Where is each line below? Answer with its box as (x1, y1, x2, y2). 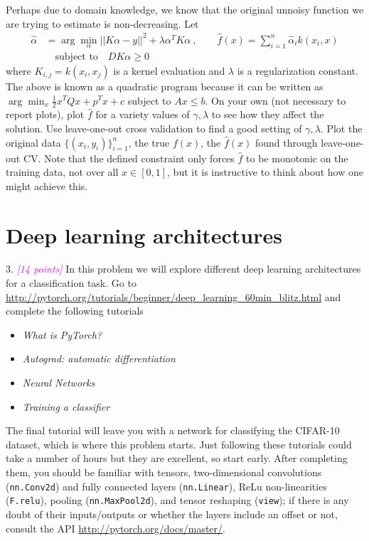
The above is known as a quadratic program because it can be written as (6, 78, 323, 93)
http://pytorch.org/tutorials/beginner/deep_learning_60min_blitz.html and (6, 289, 341, 304)
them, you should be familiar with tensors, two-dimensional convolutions (6, 465, 322, 480)
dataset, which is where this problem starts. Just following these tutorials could (6, 436, 352, 451)
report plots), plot (6, 107, 85, 122)
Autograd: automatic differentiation (22, 351, 176, 366)
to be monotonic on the (246, 150, 348, 165)
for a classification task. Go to (6, 275, 137, 290)
